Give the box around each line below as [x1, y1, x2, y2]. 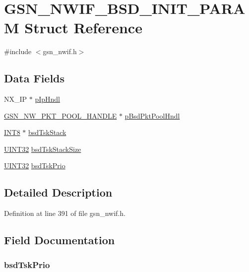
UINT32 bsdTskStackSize [4, 143, 81, 154]
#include [4, 46, 32, 57]
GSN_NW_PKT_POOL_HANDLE [4, 110, 117, 121]
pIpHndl [35, 94, 61, 104]
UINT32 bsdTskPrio [4, 160, 65, 171]
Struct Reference [24, 17, 142, 38]
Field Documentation [4, 232, 115, 248]
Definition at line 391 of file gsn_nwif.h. [4, 208, 125, 218]
